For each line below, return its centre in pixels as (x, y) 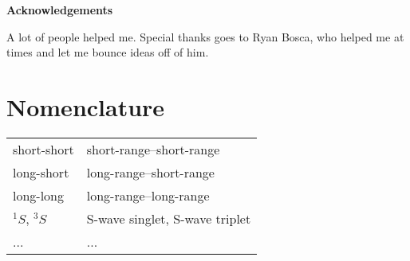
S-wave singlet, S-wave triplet (169, 218)
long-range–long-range (148, 195)
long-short (41, 172)
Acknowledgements (60, 10)
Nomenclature (86, 106)
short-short (43, 149)
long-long (39, 195)
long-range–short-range (150, 172)
